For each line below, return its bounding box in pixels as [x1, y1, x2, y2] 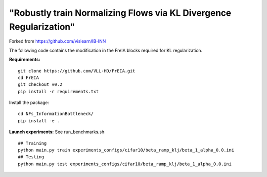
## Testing [18, 154, 44, 160]
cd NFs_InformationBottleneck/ [18, 111, 94, 117]
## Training [18, 141, 47, 146]
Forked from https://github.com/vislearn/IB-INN [9, 38, 106, 44]
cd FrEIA [18, 74, 39, 80]
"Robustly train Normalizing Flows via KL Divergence [9, 7, 232, 18]
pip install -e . [18, 118, 60, 123]
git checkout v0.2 [18, 82, 63, 87]
